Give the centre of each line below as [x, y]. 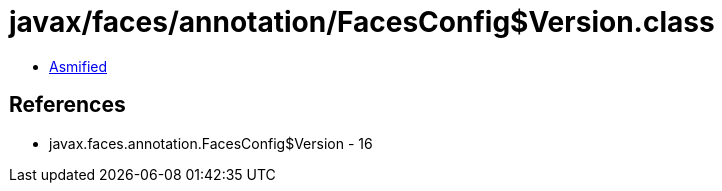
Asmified [78, 66]
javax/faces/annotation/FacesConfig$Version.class [362, 22]
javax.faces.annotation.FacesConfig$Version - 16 [211, 143]
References [67, 105]
